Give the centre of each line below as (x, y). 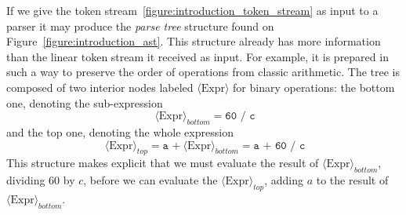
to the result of (352, 180)
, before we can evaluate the (150, 180)
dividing (26, 180)
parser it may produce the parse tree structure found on (140, 26)
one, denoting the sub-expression (85, 102)
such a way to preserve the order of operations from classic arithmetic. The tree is (203, 72)
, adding (284, 180)
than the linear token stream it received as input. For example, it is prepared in (198, 56)
